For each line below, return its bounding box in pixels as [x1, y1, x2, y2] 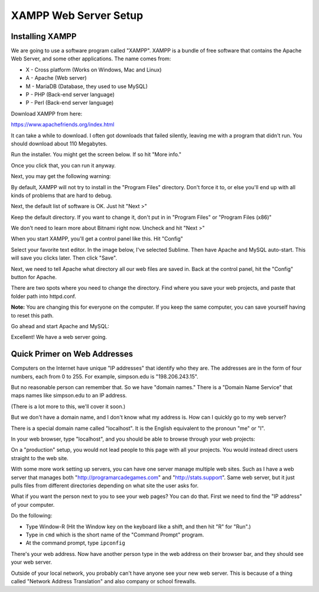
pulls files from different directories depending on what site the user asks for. [11, 482, 199, 489]
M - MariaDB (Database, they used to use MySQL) [25, 83, 148, 90]
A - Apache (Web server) [25, 75, 87, 82]
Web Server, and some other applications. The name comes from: [11, 55, 171, 62]
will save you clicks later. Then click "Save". [11, 254, 118, 261]
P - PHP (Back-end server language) [25, 91, 115, 98]
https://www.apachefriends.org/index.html [11, 121, 115, 128]
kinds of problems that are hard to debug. [11, 192, 112, 199]
